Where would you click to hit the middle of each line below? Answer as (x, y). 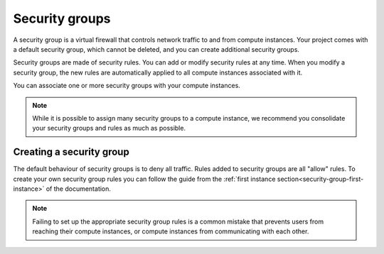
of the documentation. (79, 189)
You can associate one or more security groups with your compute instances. (127, 86)
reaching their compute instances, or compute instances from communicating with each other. (171, 231)
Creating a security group (71, 152)
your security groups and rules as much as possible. (109, 128)
